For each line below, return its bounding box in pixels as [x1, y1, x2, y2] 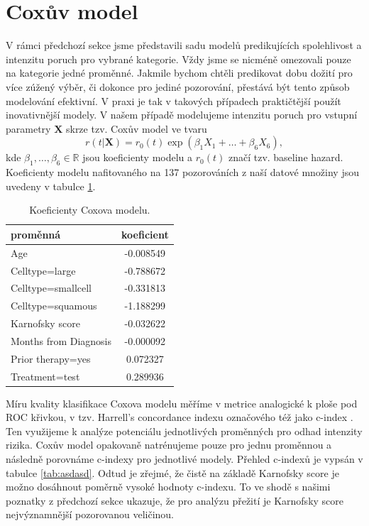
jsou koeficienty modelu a [82, 150, 193, 165]
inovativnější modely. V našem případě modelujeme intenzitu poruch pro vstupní [6, 107, 358, 122]
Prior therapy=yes [11, 351, 91, 366]
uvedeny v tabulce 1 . [6, 178, 96, 193]
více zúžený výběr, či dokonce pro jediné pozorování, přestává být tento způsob [6, 79, 350, 94]
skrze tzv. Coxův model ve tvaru [65, 121, 207, 136]
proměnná [11, 226, 61, 241]
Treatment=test [11, 368, 80, 383]
